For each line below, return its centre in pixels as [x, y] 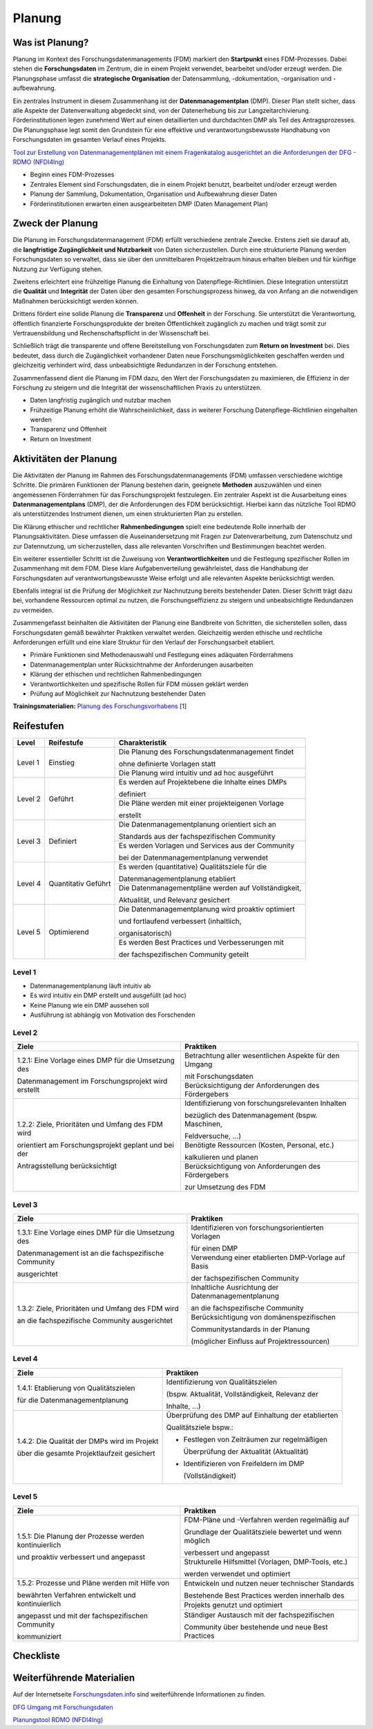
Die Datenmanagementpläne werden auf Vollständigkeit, [210, 888]
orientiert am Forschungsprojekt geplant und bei [95, 1145]
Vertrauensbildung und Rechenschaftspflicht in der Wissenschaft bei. [112, 333]
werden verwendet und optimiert [237, 1573]
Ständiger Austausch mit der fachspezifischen [259, 1615]
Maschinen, [203, 1124]
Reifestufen [39, 726]
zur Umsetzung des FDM [225, 1187]
